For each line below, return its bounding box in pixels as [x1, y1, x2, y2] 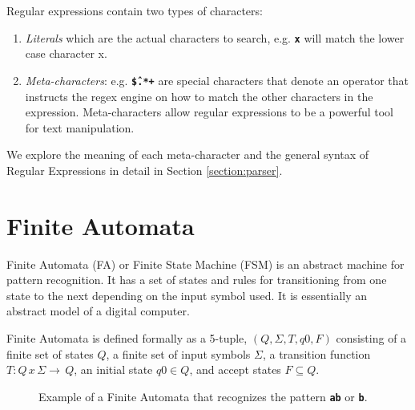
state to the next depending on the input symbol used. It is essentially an [6, 286, 368, 303]
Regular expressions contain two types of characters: [6, 2, 263, 18]
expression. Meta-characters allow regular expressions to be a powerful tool [25, 104, 394, 120]
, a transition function [262, 345, 371, 362]
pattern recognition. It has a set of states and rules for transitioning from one [6, 271, 387, 288]
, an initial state [74, 361, 153, 378]
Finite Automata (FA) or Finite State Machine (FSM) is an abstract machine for [6, 255, 405, 272]
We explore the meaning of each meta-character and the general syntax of [6, 146, 369, 163]
